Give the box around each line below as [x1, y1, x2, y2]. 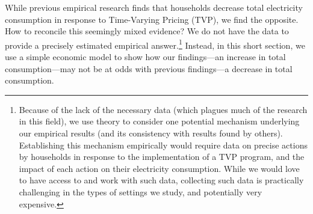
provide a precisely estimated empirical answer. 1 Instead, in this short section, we [5, 37, 305, 51]
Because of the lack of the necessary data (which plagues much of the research [19, 103, 308, 115]
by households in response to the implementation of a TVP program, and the [19, 150, 305, 163]
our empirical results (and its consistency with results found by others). [19, 127, 283, 139]
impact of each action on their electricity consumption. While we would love [19, 162, 300, 174]
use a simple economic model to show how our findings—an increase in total [5, 50, 286, 63]
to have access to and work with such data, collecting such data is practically [19, 174, 304, 186]
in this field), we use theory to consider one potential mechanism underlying [19, 115, 300, 127]
